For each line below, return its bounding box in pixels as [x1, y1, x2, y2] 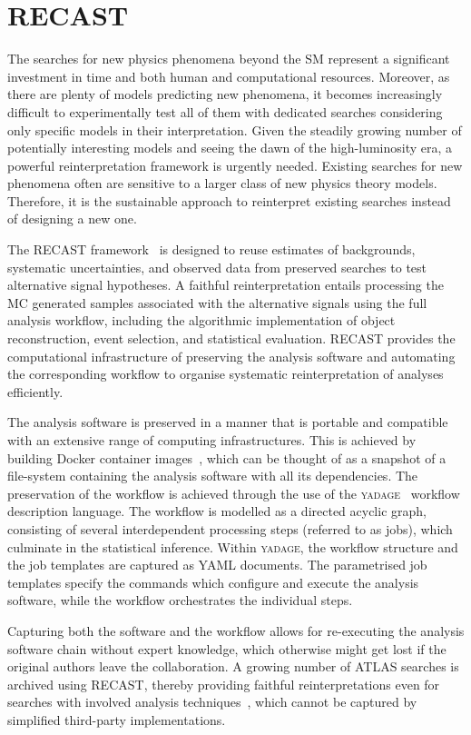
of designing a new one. [7, 209, 137, 228]
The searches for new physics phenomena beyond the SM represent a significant [7, 49, 450, 68]
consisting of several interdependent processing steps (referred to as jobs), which [7, 519, 453, 538]
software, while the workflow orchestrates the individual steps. [7, 591, 353, 610]
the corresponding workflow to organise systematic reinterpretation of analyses [7, 364, 444, 383]
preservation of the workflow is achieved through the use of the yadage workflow [7, 483, 460, 502]
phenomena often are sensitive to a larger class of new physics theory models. [7, 174, 437, 193]
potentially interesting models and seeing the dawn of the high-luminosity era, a [7, 138, 453, 157]
